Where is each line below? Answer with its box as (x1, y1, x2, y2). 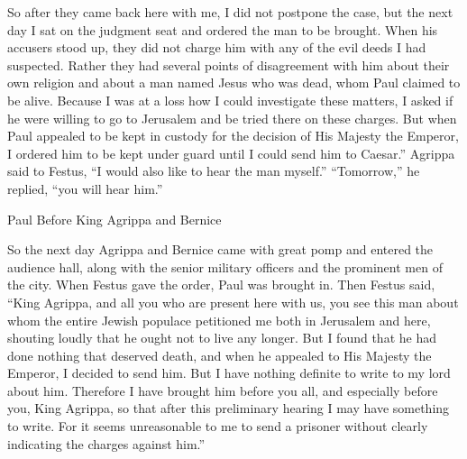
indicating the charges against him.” (7, 434, 206, 453)
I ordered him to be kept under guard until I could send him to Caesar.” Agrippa (7, 143, 455, 162)
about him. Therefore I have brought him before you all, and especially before (7, 381, 438, 399)
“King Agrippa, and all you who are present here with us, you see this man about (7, 292, 459, 311)
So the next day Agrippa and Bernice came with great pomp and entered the (7, 240, 434, 259)
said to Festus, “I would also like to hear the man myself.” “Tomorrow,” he (7, 161, 420, 180)
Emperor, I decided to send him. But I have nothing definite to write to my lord (7, 363, 451, 382)
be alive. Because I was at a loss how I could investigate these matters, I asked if (7, 90, 453, 109)
